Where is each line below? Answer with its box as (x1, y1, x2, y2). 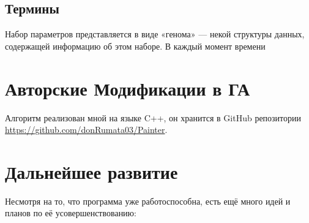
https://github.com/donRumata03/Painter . (5, 123, 168, 136)
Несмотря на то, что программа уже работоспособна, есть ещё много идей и (5, 194, 291, 207)
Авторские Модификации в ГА (5, 75, 250, 100)
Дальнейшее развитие (5, 159, 178, 184)
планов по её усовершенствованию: (5, 206, 136, 219)
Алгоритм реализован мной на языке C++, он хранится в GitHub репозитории (5, 111, 302, 124)
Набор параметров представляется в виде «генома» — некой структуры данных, (5, 28, 305, 40)
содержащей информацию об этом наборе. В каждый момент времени (5, 39, 266, 52)
